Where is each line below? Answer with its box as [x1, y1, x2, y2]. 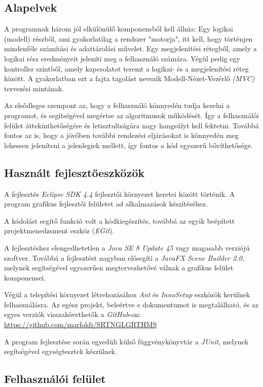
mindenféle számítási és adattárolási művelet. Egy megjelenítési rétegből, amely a [4, 43, 257, 54]
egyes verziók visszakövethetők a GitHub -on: [4, 309, 141, 320]
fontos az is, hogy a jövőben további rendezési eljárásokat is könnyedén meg [4, 130, 239, 140]
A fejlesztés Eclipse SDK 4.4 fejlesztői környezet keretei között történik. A [4, 188, 235, 199]
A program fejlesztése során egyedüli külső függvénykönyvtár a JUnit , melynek [4, 336, 249, 346]
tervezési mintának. [4, 83, 64, 93]
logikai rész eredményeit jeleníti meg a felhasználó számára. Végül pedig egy [4, 53, 240, 63]
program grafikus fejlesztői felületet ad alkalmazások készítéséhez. [4, 198, 208, 209]
